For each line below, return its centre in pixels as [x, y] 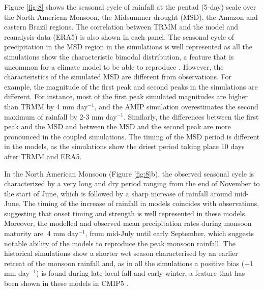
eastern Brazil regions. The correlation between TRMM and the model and [121, 27]
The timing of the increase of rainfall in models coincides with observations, [141, 203]
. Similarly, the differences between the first [191, 116]
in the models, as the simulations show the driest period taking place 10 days [124, 146]
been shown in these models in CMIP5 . [66, 283]
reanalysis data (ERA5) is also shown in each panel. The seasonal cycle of [119, 36]
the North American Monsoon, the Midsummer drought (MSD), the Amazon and [131, 17]
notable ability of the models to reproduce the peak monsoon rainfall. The [120, 243]
